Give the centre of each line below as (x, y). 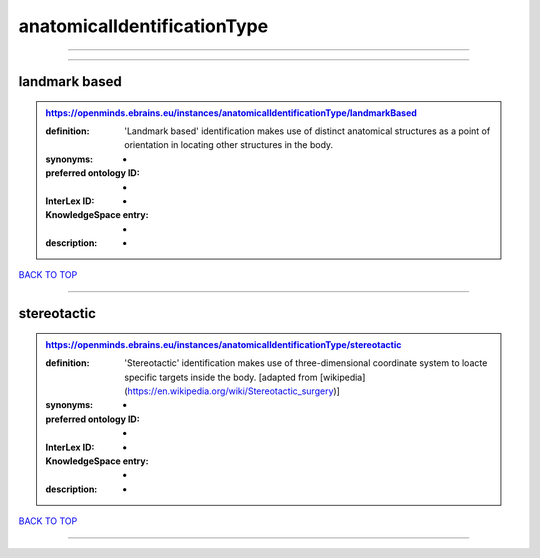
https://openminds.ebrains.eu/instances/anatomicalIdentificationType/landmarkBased (231, 112)
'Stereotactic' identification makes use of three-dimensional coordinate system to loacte (306, 363)
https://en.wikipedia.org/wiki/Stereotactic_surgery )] (233, 391)
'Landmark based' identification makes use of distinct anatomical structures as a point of (307, 131)
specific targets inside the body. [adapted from (221, 377)
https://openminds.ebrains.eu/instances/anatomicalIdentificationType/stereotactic (223, 344)
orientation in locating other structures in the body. (229, 145)
